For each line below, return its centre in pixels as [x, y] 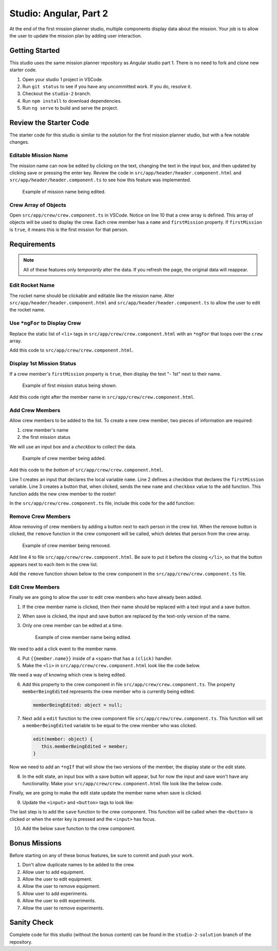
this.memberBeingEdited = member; [85, 746]
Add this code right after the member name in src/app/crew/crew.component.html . [102, 397]
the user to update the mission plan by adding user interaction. [76, 35]
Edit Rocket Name [32, 285]
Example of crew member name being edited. [83, 637]
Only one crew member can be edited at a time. [73, 626]
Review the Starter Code [49, 123]
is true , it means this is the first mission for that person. [69, 229]
